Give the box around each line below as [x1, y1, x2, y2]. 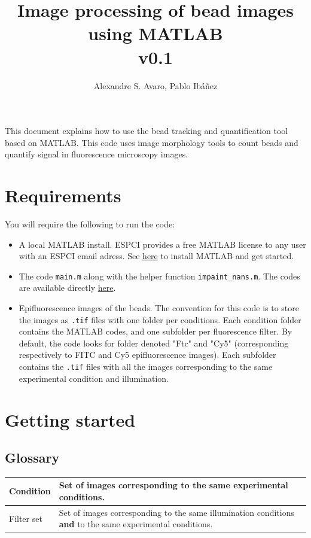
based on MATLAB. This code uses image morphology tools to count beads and [5, 136, 298, 148]
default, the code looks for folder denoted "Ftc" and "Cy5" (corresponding [19, 336, 289, 349]
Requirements [5, 183, 121, 208]
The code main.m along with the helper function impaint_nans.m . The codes [19, 269, 300, 282]
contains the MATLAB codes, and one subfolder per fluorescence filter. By [19, 325, 292, 338]
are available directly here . [19, 281, 116, 294]
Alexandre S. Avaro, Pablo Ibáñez [93, 79, 218, 92]
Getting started [5, 407, 136, 431]
